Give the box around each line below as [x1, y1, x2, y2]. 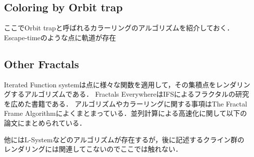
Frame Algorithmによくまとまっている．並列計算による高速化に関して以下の [4, 108, 247, 118]
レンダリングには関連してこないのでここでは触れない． [4, 144, 182, 154]
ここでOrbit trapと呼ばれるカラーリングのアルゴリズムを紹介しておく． [4, 23, 234, 33]
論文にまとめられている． [4, 117, 86, 128]
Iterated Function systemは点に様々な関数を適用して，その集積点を [4, 79, 216, 89]
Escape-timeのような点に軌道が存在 [4, 32, 116, 42]
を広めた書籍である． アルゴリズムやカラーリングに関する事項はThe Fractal [4, 98, 247, 108]
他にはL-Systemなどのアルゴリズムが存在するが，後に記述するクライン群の [4, 134, 245, 144]
